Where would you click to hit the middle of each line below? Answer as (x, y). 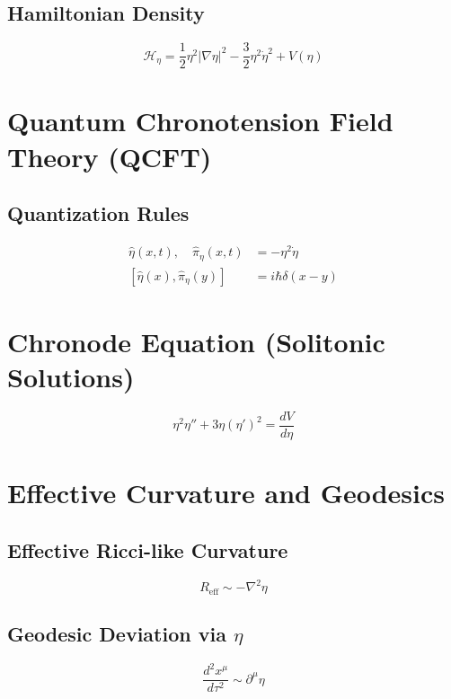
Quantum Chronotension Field (200, 121)
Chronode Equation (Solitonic (196, 341)
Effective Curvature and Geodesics (226, 493)
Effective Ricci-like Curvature (148, 549)
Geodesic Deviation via (117, 633)
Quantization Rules (98, 213)
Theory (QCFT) (110, 156)
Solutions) (71, 376)
